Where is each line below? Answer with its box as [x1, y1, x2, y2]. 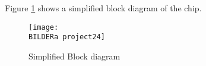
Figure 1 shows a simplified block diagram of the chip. [5, 2, 202, 14]
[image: [28, 23, 59, 32]
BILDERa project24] [28, 33, 105, 42]
